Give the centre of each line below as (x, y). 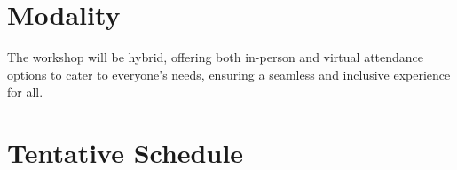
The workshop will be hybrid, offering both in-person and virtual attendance (216, 57)
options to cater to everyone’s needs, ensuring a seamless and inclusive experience (229, 74)
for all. (25, 92)
